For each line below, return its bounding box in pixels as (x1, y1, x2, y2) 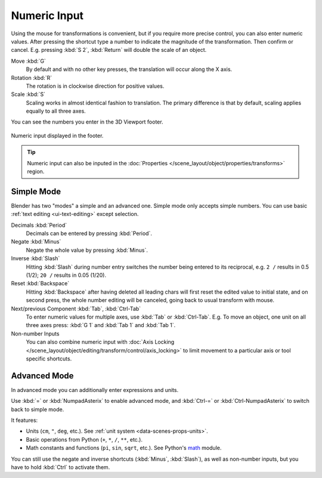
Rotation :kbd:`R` (11, 74, 52, 81)
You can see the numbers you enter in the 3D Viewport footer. (11, 118, 163, 125)
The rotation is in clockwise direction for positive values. (26, 82, 165, 90)
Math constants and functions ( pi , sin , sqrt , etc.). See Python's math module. (26, 445, 222, 452)
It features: (11, 417, 38, 424)
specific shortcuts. (26, 355, 72, 362)
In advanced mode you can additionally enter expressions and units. (11, 386, 179, 393)
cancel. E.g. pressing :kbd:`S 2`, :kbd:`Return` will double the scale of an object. (11, 47, 207, 54)
